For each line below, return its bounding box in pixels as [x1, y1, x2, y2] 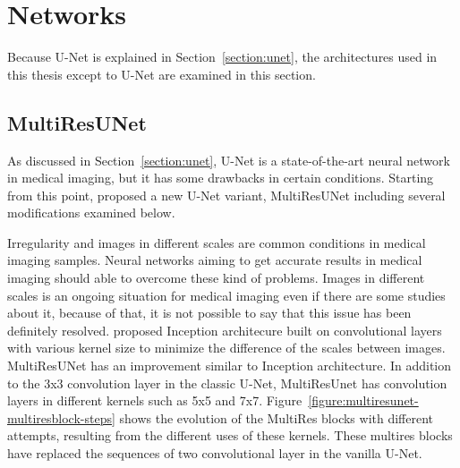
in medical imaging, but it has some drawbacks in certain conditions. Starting [7, 168, 434, 187]
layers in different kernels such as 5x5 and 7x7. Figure [7, 391, 302, 410]
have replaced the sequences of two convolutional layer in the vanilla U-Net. [7, 444, 422, 463]
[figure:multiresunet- [308, 391, 419, 410]
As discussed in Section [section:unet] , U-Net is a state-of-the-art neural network [7, 150, 450, 169]
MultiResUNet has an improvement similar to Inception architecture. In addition [7, 356, 452, 375]
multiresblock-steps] [7, 408, 115, 427]
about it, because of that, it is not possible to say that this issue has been [7, 303, 412, 322]
